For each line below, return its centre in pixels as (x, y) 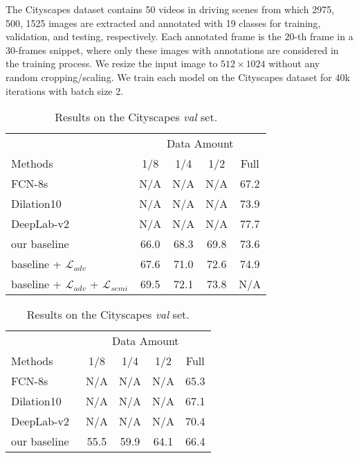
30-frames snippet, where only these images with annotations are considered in (172, 50)
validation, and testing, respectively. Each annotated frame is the (144, 36)
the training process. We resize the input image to (112, 63)
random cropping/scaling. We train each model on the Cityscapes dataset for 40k (178, 77)
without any (294, 63)
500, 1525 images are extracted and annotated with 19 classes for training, (163, 23)
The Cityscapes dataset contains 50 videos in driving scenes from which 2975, (170, 9)
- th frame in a (324, 36)
